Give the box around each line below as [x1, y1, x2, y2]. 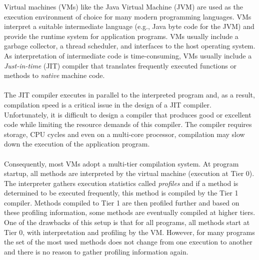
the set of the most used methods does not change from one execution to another [4, 236, 252, 247]
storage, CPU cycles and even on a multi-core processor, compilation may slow [4, 128, 245, 139]
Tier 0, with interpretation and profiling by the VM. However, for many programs [4, 226, 255, 237]
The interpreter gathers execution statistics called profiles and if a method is [4, 177, 238, 188]
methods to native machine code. [4, 70, 105, 80]
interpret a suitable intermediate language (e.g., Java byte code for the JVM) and [4, 21, 254, 31]
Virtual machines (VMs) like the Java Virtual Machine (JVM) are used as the [4, 1, 243, 11]
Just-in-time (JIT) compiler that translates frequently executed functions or [4, 60, 236, 70]
